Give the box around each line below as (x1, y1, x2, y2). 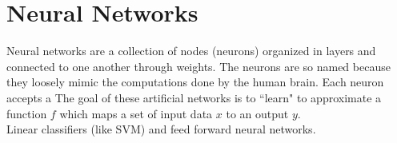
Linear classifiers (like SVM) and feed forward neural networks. (6, 121, 316, 137)
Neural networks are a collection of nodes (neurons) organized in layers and (6, 42, 376, 59)
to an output (226, 105, 289, 121)
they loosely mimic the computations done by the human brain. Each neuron (6, 73, 384, 90)
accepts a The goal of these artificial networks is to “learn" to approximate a (6, 89, 382, 105)
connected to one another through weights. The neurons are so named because (6, 58, 391, 74)
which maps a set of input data (59, 105, 213, 121)
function (6, 105, 47, 121)
